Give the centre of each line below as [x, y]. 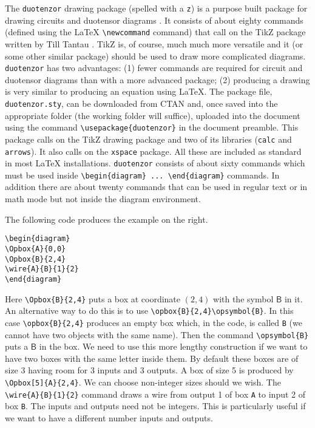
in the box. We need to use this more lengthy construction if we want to [173, 346]
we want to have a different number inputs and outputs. [109, 417]
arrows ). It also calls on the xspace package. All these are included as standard [153, 151]
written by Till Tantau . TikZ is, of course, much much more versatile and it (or [154, 43]
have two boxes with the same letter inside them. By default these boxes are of [152, 358]
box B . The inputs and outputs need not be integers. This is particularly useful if [155, 406]
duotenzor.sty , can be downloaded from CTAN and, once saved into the [141, 103]
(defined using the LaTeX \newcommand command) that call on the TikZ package [155, 32]
